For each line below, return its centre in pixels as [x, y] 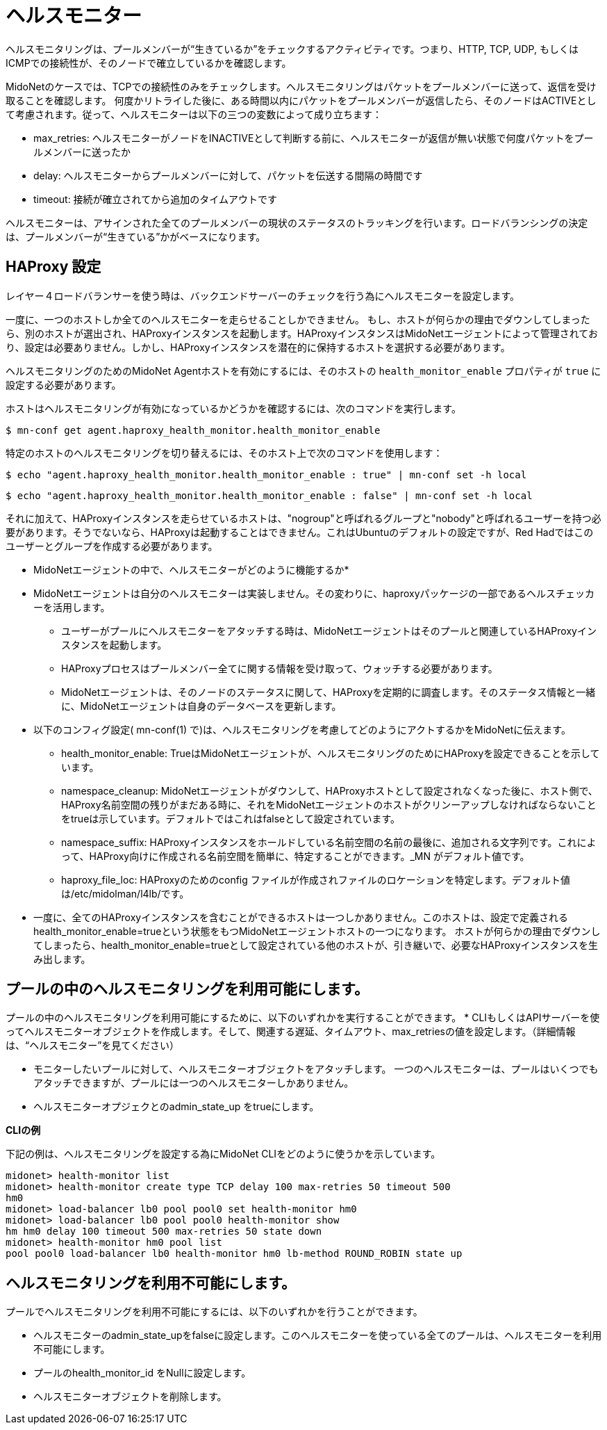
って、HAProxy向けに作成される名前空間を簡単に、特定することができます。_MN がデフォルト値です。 [296, 856]
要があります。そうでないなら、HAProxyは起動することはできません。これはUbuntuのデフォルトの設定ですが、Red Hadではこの [300, 532]
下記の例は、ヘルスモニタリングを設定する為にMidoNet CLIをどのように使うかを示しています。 [223, 1154]
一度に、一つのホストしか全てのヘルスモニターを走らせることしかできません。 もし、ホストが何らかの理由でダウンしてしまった [298, 319]
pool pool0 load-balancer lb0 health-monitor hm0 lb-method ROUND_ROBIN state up [234, 1254]
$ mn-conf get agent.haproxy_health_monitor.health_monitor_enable [193, 430]
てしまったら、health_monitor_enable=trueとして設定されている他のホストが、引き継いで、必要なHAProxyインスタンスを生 [316, 945]
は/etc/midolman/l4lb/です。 [125, 893]
